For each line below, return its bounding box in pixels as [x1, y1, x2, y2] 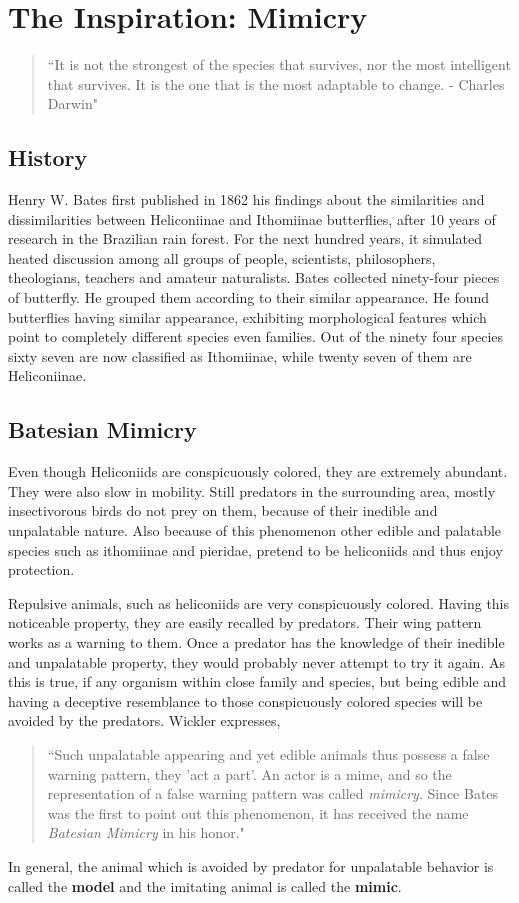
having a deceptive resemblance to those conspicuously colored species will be [8, 690, 483, 711]
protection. [8, 559, 75, 580]
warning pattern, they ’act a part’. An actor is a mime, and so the [47, 763, 452, 784]
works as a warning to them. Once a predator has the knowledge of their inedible [8, 632, 505, 652]
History [8, 142, 88, 173]
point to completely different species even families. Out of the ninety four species [8, 326, 504, 347]
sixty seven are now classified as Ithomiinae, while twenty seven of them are [8, 345, 472, 366]
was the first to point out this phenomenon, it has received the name [47, 802, 469, 823]
